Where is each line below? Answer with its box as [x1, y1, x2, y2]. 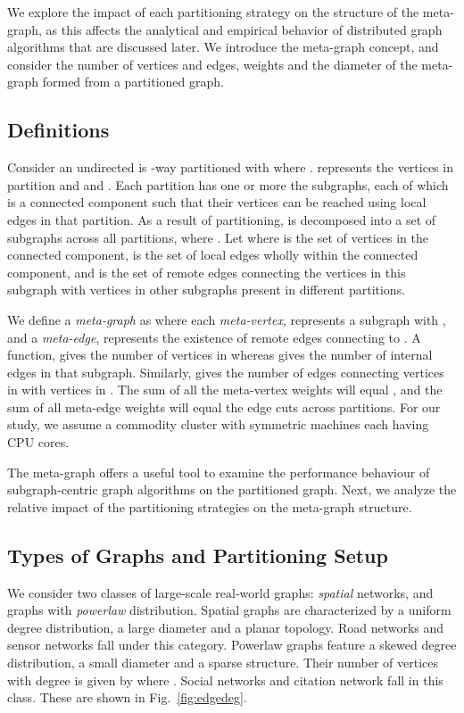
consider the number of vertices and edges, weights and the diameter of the [7, 54, 418, 73]
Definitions [7, 116, 110, 144]
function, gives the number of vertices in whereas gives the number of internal [7, 345, 433, 364]
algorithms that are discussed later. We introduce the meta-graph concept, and [7, 37, 439, 56]
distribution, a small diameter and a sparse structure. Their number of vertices [7, 653, 438, 672]
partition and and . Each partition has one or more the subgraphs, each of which [7, 175, 449, 194]
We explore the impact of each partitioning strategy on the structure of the [7, 3, 419, 21]
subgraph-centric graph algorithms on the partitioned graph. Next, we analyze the [7, 480, 457, 499]
